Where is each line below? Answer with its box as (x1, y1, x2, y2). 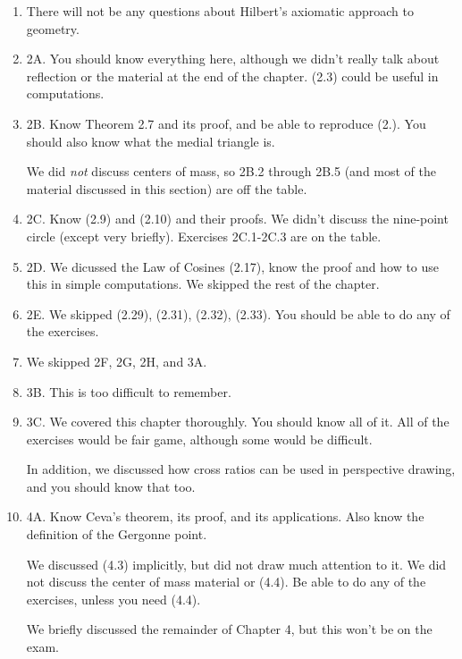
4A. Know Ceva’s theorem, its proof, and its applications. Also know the (26, 507, 424, 526)
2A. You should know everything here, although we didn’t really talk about (26, 49, 440, 68)
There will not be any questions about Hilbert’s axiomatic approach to (26, 2, 414, 20)
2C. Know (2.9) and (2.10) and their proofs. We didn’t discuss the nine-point (26, 209, 449, 228)
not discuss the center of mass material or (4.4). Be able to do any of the (26, 572, 426, 591)
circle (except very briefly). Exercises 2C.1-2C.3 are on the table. (26, 226, 382, 245)
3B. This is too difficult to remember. (26, 382, 231, 401)
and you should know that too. (26, 477, 196, 495)
